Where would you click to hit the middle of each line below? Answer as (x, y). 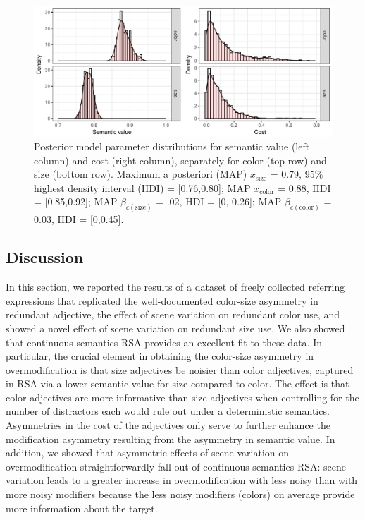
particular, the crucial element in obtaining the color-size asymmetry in (160, 356)
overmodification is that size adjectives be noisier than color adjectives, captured (180, 369)
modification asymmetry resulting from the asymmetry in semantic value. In (171, 439)
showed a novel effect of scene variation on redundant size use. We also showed (175, 328)
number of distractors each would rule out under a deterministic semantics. (168, 411)
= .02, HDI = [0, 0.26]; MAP (219, 201)
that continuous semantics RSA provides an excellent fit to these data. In (164, 342)
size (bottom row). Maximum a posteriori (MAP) (141, 174)
